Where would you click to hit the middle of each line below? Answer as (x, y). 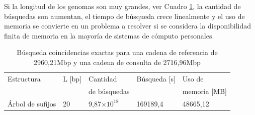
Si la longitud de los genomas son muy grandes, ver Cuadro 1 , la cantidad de (122, 6)
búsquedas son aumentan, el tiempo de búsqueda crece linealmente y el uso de (124, 16)
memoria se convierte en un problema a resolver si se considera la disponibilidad (128, 26)
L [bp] (72, 78)
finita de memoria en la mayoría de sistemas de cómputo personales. (109, 35)
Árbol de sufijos (32, 103)
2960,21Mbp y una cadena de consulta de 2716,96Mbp (117, 62)
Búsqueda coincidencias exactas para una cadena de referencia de (117, 52)
